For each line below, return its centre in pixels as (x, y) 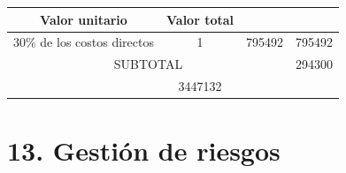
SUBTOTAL (148, 64)
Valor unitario (84, 19)
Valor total (200, 19)
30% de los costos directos (84, 42)
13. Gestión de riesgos (144, 150)
